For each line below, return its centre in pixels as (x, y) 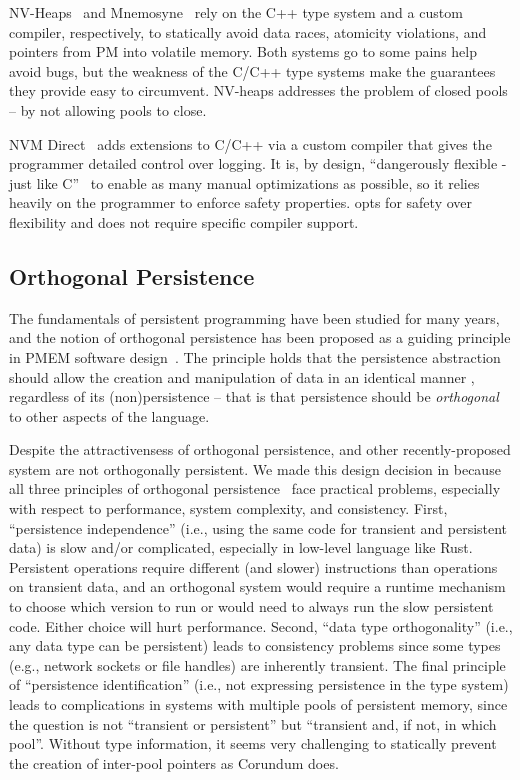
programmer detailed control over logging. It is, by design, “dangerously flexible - (258, 163)
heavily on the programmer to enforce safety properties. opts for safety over (240, 202)
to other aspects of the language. (109, 415)
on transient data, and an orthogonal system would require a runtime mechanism (257, 586)
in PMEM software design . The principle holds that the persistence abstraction (255, 356)
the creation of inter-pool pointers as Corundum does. (174, 762)
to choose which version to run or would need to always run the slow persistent (251, 606)
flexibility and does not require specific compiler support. (184, 221)
